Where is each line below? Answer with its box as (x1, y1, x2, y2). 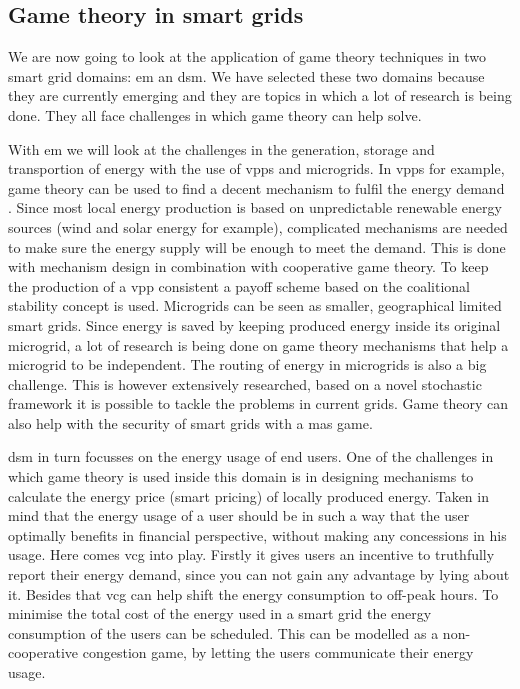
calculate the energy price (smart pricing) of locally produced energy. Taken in (8, 485, 489, 506)
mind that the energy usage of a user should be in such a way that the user (8, 505, 470, 526)
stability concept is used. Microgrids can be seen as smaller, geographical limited (8, 295, 502, 316)
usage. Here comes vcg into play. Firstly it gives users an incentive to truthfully (8, 544, 495, 565)
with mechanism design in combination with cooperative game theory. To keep (8, 256, 489, 277)
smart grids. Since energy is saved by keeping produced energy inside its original (8, 314, 501, 335)
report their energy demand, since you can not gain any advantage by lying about (8, 564, 510, 585)
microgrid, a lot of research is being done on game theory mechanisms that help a (8, 334, 509, 355)
